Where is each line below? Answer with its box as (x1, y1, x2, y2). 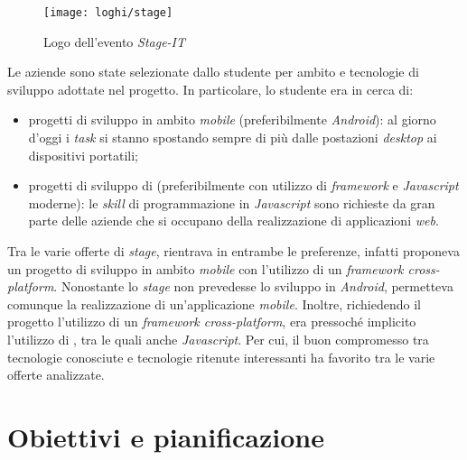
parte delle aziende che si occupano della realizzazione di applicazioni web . (28, 211, 439, 230)
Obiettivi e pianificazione (7, 418, 325, 455)
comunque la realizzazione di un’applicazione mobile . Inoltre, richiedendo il (7, 294, 421, 313)
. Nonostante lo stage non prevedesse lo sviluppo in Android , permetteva (53, 277, 453, 296)
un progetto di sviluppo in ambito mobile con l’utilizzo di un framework (7, 259, 404, 278)
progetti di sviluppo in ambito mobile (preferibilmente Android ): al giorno (28, 110, 436, 129)
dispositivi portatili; (28, 145, 138, 164)
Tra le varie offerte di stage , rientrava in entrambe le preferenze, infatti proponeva (7, 242, 460, 260)
